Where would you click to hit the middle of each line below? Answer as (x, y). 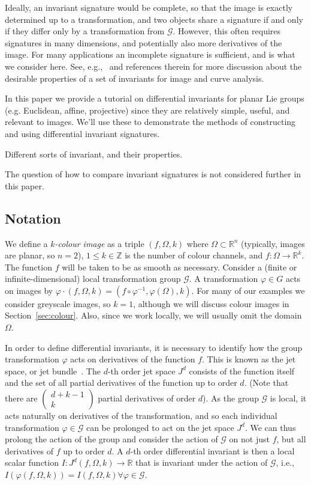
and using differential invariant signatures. (82, 133)
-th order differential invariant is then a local (212, 450)
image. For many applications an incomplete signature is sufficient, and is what (150, 54)
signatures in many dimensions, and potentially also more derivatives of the (144, 42)
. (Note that (266, 383)
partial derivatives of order (147, 398)
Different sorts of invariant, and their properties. (94, 154)
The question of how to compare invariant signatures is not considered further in (153, 174)
